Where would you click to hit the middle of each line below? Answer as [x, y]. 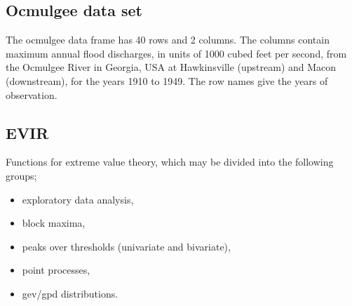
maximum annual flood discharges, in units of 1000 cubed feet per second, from [176, 53]
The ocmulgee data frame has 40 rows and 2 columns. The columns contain [168, 40]
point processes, [56, 270]
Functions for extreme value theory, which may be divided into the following [170, 162]
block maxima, [54, 223]
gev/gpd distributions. [70, 293]
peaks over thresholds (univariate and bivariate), [126, 246]
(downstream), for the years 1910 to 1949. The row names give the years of [167, 80]
